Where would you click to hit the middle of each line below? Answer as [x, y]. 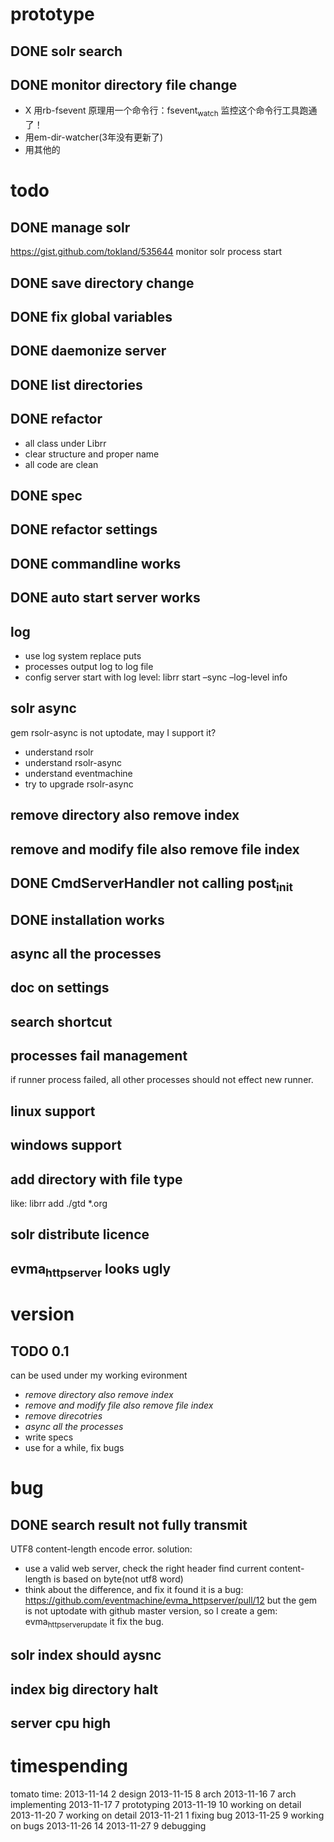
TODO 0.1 [40, 1351]
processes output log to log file [89, 666]
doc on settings [60, 988]
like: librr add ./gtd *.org [59, 1204]
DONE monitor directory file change [124, 84]
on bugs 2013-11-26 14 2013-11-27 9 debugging [108, 1825]
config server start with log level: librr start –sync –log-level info [156, 677]
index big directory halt [84, 1689]
